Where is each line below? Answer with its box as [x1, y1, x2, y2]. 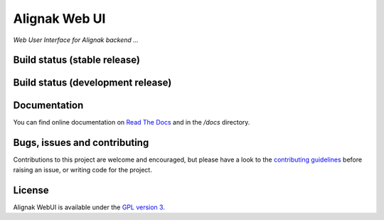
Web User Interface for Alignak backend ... [13, 36, 139, 44]
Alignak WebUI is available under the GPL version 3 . [13, 203, 165, 211]
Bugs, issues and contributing [13, 137, 149, 149]
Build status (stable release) [13, 54, 140, 66]
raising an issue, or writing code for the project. [13, 165, 152, 174]
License [13, 184, 49, 196]
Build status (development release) [13, 77, 172, 89]
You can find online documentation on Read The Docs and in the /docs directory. [13, 118, 250, 127]
